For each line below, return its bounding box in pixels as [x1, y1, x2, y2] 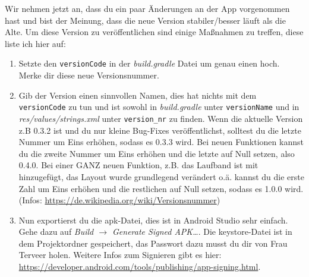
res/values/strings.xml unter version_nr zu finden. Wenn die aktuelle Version [18, 112, 303, 124]
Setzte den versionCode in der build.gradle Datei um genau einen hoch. [18, 57, 280, 70]
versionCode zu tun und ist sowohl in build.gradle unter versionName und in [18, 100, 299, 113]
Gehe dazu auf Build [18, 225, 94, 238]
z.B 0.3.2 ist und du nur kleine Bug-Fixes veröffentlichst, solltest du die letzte [18, 124, 301, 136]
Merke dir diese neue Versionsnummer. [18, 69, 159, 81]
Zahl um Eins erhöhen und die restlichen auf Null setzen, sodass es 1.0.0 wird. [18, 182, 304, 194]
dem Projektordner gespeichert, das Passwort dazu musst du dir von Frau [18, 237, 288, 249]
